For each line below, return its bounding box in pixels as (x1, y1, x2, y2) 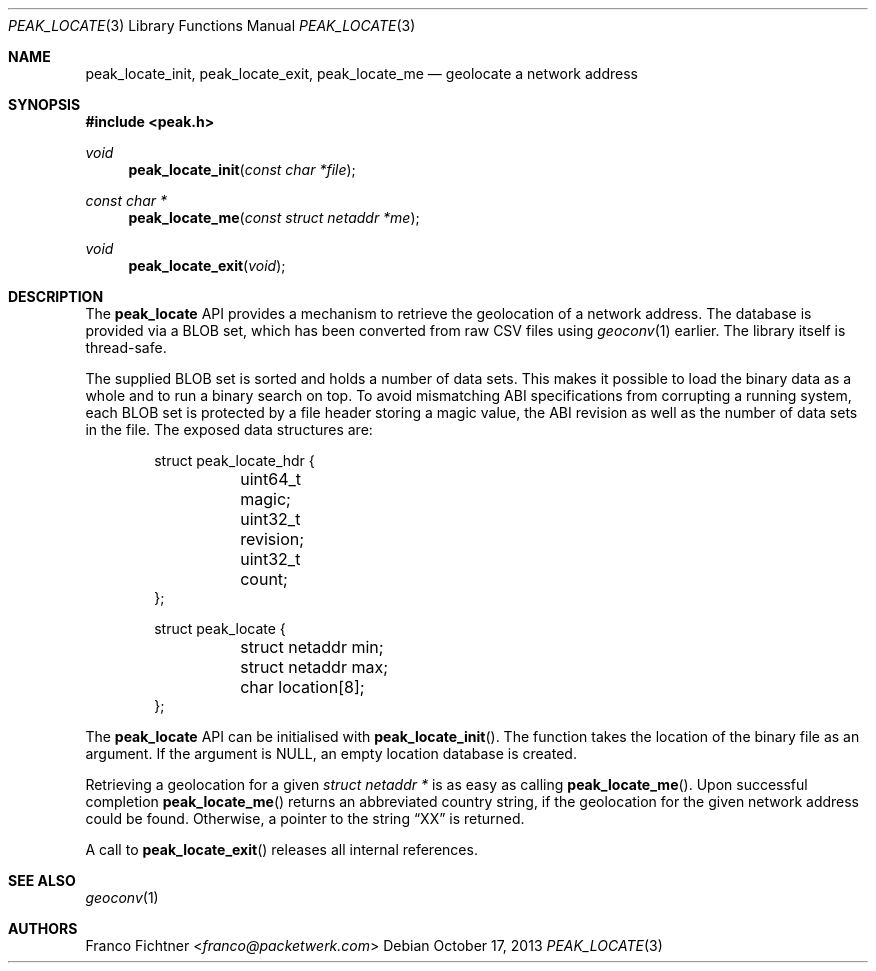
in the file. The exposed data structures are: (85, 421, 373, 438)
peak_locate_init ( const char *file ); (128, 161, 356, 178)
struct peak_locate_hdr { (154, 452, 315, 469)
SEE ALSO (8, 872, 76, 889)
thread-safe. (85, 339, 167, 356)
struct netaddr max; (240, 657, 388, 677)
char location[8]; (240, 677, 365, 697)
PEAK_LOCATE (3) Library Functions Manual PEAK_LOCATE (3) (8, 17, 416, 34)
